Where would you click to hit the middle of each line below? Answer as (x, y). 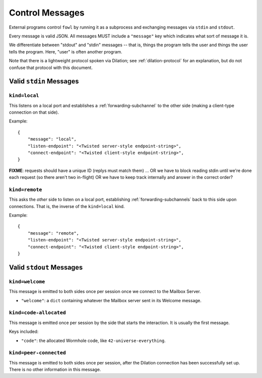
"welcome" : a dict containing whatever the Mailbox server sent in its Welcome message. (111, 300)
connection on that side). (34, 112)
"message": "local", (52, 139)
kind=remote (25, 189)
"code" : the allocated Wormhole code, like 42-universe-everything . (93, 341)
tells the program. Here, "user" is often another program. (65, 52)
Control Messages (47, 13)
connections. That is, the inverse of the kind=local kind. (67, 206)
